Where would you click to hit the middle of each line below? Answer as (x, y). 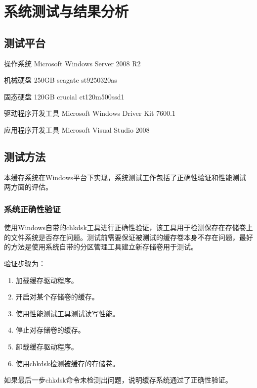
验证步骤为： (25, 263)
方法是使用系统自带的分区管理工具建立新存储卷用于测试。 (104, 247)
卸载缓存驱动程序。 (47, 346)
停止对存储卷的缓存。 (50, 330)
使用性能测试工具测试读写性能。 (67, 313)
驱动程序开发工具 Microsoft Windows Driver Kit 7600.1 (90, 113)
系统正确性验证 (32, 209)
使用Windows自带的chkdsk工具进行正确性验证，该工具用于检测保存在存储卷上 (128, 227)
